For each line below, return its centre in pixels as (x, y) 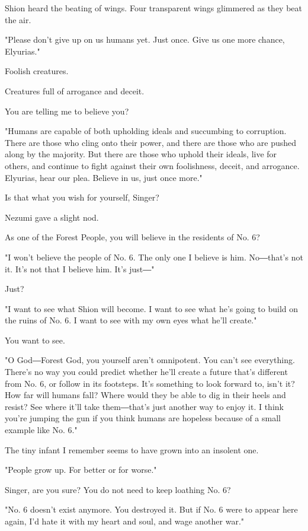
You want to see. (35, 340)
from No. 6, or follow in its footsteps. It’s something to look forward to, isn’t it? (150, 383)
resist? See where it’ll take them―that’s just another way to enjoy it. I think (144, 406)
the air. (18, 19)
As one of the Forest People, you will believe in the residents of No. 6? (132, 237)
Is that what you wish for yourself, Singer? (82, 197)
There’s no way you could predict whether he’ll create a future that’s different (146, 372)
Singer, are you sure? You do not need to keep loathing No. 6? (118, 489)
